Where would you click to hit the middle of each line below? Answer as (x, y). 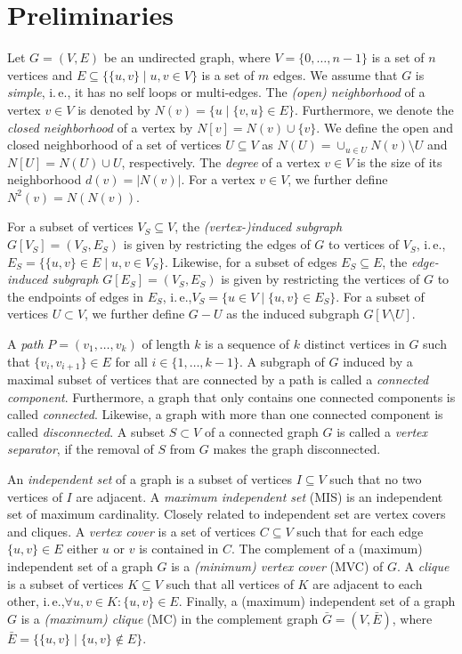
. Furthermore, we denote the (374, 109)
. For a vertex (218, 179)
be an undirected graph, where (187, 57)
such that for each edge (360, 531)
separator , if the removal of (81, 449)
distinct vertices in (354, 344)
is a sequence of (247, 344)
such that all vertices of (230, 583)
